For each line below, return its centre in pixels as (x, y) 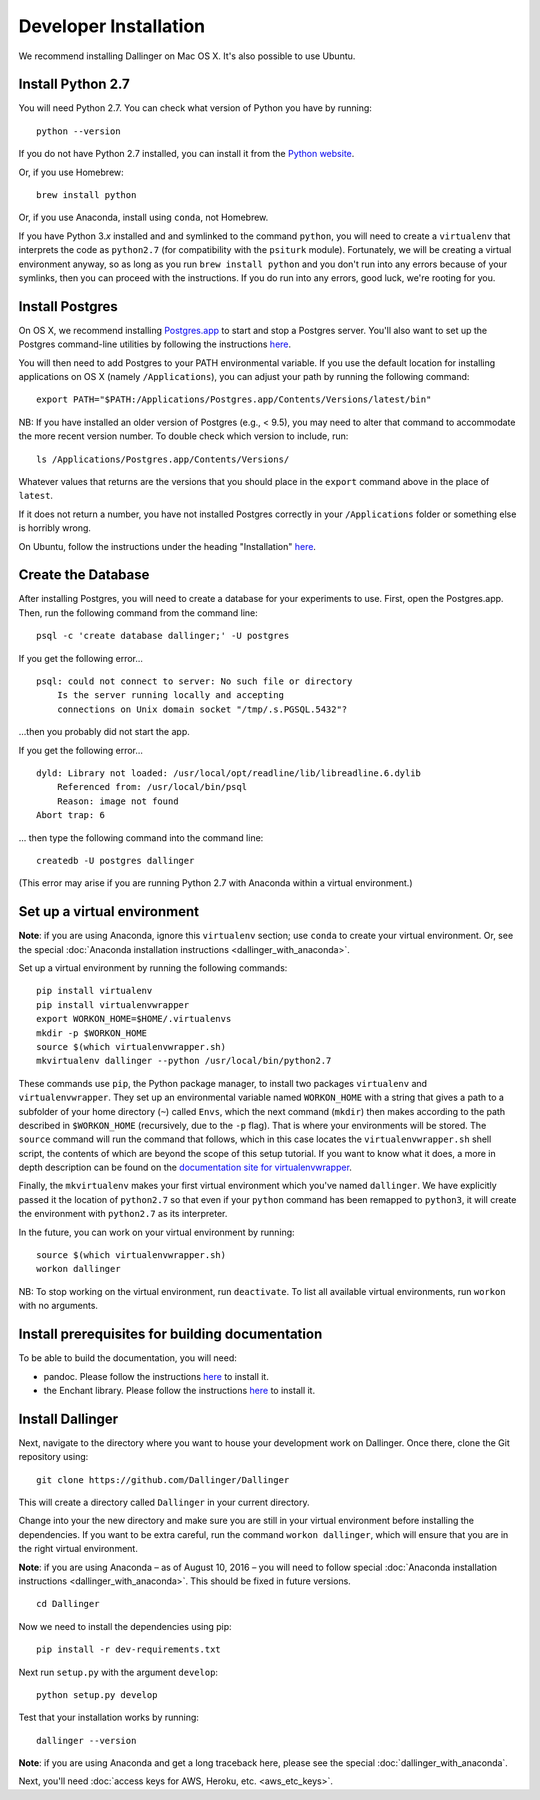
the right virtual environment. (78, 1549)
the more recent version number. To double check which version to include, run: (183, 436)
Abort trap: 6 (70, 815)
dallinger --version (86, 1740)
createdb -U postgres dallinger (115, 860)
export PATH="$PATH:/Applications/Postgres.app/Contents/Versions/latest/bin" (234, 399)
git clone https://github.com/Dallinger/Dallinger (163, 1479)
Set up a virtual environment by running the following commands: (153, 968)
